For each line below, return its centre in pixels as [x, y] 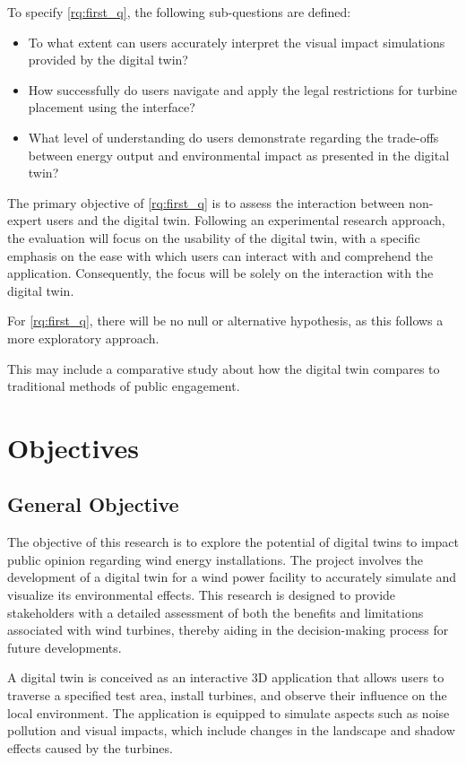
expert [25, 220]
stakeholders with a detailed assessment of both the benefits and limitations [216, 612]
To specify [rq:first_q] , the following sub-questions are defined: [179, 12]
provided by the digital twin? [108, 60]
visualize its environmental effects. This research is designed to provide [202, 595]
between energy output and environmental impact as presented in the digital [239, 155]
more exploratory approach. [83, 338]
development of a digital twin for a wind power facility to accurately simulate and [232, 577]
